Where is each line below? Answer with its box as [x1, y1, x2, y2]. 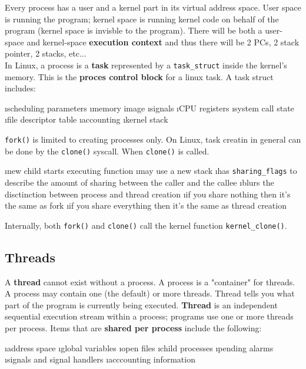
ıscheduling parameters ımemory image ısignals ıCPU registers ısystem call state [5, 101, 294, 114]
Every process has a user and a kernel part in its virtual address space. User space [5, 1, 301, 13]
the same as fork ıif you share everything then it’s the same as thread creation [5, 199, 287, 212]
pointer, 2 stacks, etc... [5, 47, 87, 60]
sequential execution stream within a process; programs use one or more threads [5, 310, 294, 322]
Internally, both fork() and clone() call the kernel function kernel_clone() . [5, 219, 287, 231]
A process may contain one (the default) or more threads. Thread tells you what [5, 287, 295, 299]
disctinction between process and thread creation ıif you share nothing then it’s [5, 187, 291, 200]
